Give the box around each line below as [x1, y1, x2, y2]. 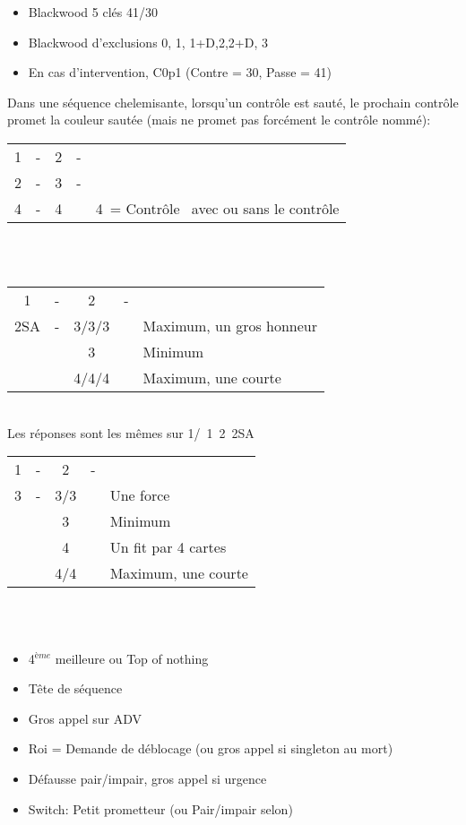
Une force [109, 485, 170, 506]
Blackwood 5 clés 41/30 [28, 3, 158, 21]
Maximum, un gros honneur [142, 315, 318, 337]
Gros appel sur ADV [28, 709, 142, 727]
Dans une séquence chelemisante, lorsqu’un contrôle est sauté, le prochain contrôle [7, 92, 459, 111]
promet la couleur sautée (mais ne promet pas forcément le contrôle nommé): [7, 110, 431, 129]
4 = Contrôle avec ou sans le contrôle [95, 197, 340, 219]
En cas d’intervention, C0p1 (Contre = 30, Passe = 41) [28, 63, 332, 82]
